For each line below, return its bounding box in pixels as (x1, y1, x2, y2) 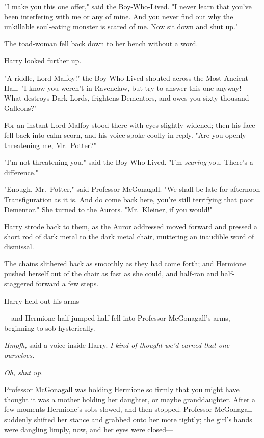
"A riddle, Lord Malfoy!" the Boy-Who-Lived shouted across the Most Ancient (4, 72, 248, 83)
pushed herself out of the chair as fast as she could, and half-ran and (4, 268, 219, 279)
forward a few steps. (36, 278, 99, 289)
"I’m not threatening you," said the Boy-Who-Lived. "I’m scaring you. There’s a (4, 157, 253, 167)
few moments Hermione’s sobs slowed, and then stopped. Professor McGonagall (4, 404, 252, 415)
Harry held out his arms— (4, 295, 87, 306)
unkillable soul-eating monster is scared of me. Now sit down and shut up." (4, 21, 239, 32)
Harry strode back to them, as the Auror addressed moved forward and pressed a (4, 221, 258, 232)
